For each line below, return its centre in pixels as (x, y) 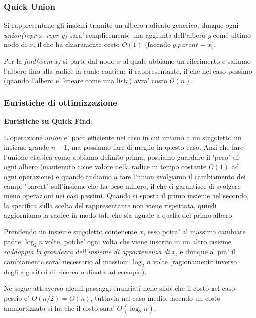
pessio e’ (17, 297)
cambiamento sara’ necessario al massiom (66, 261)
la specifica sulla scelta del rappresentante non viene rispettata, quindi (110, 205)
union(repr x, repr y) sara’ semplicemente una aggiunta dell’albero (105, 34)
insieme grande (27, 147)
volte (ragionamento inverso (195, 261)
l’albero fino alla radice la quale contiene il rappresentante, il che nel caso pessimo (128, 70)
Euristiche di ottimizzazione (61, 102)
